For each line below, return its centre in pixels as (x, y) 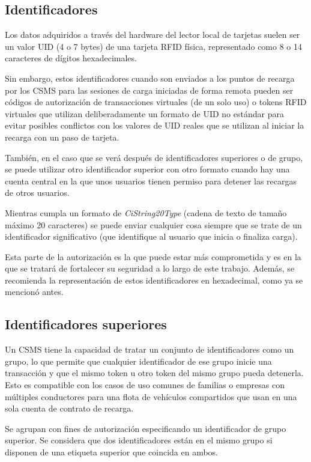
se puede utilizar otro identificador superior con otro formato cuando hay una (147, 169)
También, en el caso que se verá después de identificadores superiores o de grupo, (154, 157)
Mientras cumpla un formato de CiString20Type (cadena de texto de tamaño (146, 212)
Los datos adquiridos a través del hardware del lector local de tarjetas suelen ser (152, 35)
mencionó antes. (34, 292)
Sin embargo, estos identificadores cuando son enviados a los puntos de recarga (150, 78)
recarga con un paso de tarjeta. (62, 137)
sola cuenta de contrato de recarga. (69, 408)
